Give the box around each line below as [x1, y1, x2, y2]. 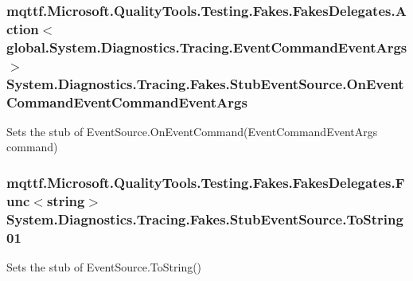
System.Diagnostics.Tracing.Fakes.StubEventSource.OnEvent [6, 73, 404, 93]
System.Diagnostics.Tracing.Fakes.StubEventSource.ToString [6, 209, 403, 228]
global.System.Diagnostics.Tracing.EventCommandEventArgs [6, 37, 407, 57]
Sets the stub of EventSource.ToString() [6, 259, 202, 275]
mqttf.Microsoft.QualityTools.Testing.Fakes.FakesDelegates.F [6, 172, 405, 192]
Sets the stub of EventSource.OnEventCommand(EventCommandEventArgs [6, 123, 378, 139]
